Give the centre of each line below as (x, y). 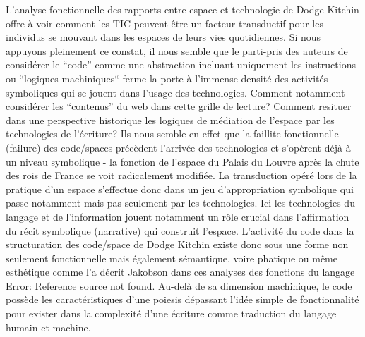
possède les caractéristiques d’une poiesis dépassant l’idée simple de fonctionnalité (182, 299)
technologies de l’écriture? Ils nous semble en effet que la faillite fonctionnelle (172, 134)
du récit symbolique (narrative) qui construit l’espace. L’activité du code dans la (180, 230)
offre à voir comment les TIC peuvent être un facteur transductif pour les (164, 23)
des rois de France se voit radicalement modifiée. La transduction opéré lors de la (181, 175)
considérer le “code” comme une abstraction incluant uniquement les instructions (181, 65)
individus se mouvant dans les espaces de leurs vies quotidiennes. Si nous (163, 37)
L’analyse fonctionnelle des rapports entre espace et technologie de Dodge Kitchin (182, 9)
